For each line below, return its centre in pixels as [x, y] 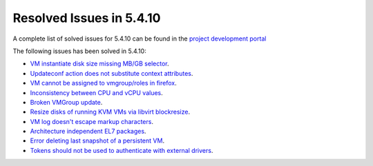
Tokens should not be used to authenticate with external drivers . [122, 150]
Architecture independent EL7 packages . [88, 132]
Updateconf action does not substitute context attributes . [112, 73]
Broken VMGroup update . [66, 102]
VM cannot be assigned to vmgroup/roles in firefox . [103, 83]
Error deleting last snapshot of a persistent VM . [97, 141]
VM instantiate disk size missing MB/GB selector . [99, 64]
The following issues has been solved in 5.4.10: [79, 51]
